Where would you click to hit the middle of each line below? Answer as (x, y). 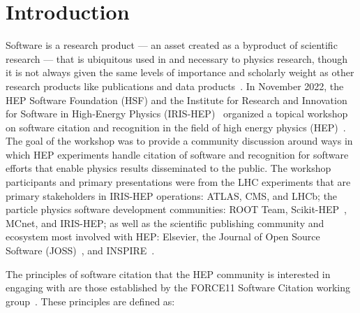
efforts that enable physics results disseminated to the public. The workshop (168, 168)
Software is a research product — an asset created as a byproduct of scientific (172, 45)
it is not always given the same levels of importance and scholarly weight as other (180, 72)
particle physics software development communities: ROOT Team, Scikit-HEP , (177, 209)
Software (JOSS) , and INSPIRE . (80, 250)
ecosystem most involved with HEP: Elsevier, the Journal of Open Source (163, 236)
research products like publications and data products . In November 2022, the (175, 86)
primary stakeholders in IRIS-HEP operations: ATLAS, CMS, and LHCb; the (172, 195)
